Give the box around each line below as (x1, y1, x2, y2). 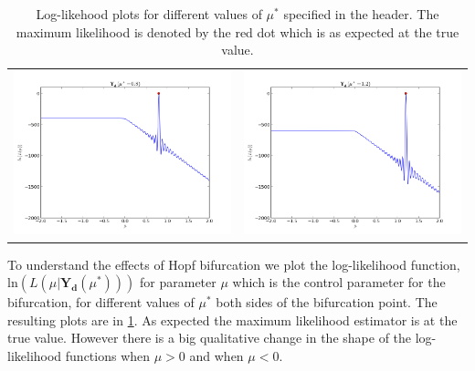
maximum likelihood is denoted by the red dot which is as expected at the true (16, 22, 459, 41)
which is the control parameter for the (232, 273, 446, 292)
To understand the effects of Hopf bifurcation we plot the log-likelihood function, (7, 254, 460, 273)
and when (189, 345, 244, 365)
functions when (65, 345, 151, 365)
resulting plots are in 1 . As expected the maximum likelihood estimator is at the (7, 310, 458, 329)
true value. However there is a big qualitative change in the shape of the (7, 328, 412, 347)
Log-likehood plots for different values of (36, 5, 262, 23)
